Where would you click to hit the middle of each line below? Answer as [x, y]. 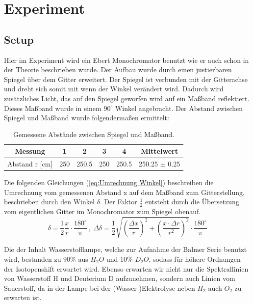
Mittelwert [159, 151]
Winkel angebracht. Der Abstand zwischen [179, 108]
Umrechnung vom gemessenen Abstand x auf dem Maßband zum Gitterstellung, [124, 192]
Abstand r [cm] [30, 164]
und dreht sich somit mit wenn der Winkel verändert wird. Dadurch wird [114, 89]
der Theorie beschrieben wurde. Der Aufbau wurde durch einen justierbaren [118, 69]
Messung [30, 151]
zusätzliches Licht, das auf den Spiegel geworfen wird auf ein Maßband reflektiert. [127, 98]
